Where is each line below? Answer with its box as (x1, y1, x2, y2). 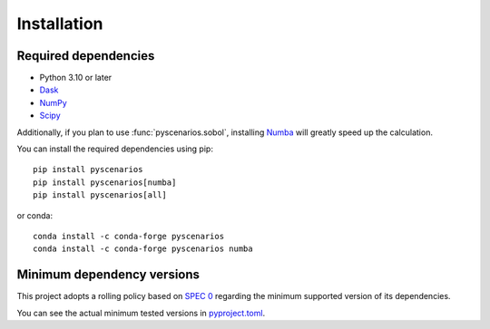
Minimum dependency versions (16, 267, 200, 283)
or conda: (16, 209, 54, 221)
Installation (16, 14, 103, 34)
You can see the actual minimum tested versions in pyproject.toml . (16, 307, 266, 318)
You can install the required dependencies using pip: (16, 143, 213, 154)
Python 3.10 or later (39, 73, 113, 83)
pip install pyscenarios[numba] (33, 177, 177, 188)
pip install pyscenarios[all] (33, 190, 168, 200)
